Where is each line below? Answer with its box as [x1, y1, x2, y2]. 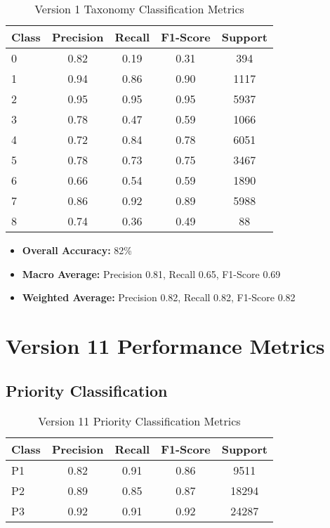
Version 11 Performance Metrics [6, 331, 325, 359]
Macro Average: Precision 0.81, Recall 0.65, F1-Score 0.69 [22, 266, 281, 281]
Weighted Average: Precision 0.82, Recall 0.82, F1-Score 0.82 [22, 290, 296, 305]
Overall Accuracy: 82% [22, 243, 132, 257]
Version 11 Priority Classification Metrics [38, 413, 241, 430]
